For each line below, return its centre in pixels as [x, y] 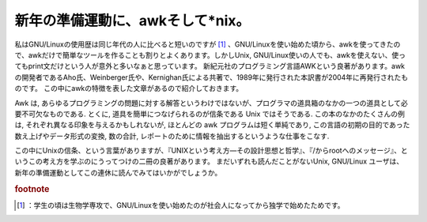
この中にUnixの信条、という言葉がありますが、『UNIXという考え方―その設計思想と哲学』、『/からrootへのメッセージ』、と [211, 151]
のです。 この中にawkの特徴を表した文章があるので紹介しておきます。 [129, 88]
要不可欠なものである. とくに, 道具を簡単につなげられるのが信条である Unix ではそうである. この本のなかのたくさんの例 [210, 114]
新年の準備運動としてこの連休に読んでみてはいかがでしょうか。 [118, 172]
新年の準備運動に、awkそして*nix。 [132, 21]
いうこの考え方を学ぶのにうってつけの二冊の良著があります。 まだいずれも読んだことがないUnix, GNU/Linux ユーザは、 [209, 161]
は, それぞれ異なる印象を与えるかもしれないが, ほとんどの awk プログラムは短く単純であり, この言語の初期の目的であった [212, 125]
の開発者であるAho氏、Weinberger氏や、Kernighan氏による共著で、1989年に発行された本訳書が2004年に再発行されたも [212, 77]
